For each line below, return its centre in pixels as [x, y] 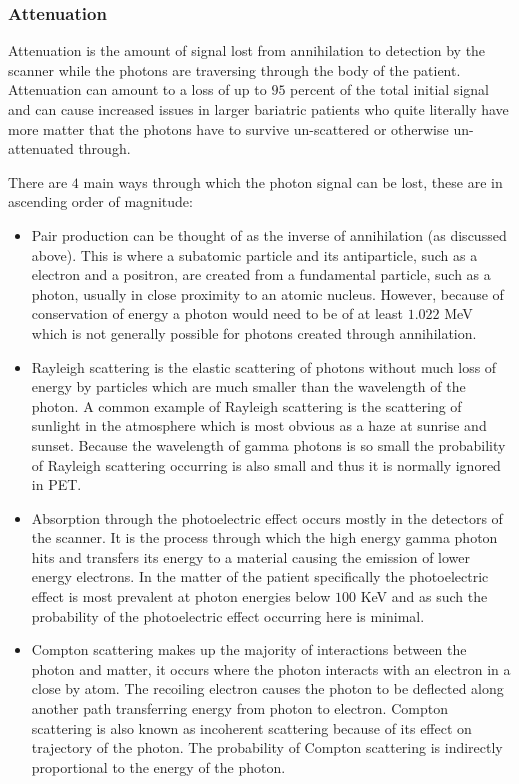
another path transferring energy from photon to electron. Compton [239, 708]
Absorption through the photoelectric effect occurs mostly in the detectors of [267, 517]
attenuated [41, 148]
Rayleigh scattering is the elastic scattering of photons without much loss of [264, 366]
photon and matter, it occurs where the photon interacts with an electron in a [271, 668]
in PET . [56, 484]
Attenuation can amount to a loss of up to [137, 89]
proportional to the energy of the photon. [158, 766]
